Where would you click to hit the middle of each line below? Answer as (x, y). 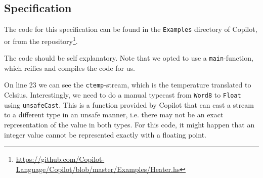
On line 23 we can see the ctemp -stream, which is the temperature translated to (128, 85)
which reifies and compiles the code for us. (70, 68)
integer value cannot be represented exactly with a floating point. (105, 134)
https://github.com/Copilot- (60, 159)
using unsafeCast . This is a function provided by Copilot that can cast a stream (129, 104)
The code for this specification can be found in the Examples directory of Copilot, (131, 29)
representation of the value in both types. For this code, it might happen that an (129, 124)
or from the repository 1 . (41, 40)
